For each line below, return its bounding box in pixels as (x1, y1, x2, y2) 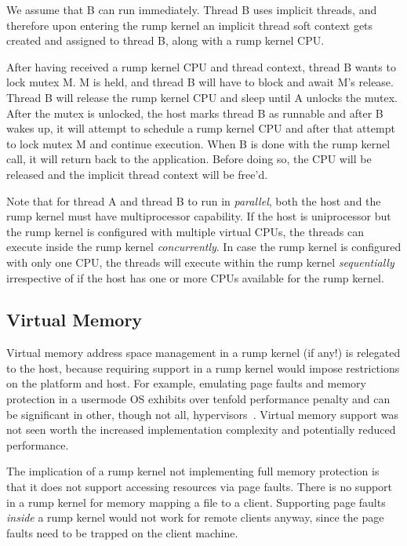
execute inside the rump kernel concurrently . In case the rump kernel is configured (6, 238, 402, 255)
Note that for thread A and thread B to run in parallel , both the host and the (6, 192, 381, 209)
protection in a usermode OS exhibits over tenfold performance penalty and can (6, 391, 391, 407)
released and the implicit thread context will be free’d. (6, 166, 268, 182)
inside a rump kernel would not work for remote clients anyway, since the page (6, 509, 384, 526)
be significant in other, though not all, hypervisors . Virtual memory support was (6, 406, 399, 422)
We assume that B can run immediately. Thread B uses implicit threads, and (6, 2, 377, 17)
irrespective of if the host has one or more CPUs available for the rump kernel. (6, 269, 384, 286)
